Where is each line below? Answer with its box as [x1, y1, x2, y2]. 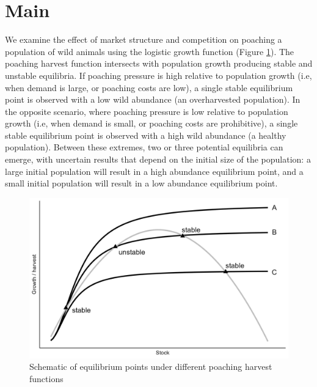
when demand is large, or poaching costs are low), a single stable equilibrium [5, 81, 293, 94]
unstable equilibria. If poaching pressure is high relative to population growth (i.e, [5, 68, 312, 81]
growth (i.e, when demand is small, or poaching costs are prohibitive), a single [5, 117, 298, 130]
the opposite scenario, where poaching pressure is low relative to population [5, 105, 288, 117]
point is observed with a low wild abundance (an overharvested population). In [5, 93, 301, 106]
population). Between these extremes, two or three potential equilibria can [5, 141, 283, 153]
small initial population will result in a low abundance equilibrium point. [5, 177, 278, 190]
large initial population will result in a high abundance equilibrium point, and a [5, 164, 304, 177]
